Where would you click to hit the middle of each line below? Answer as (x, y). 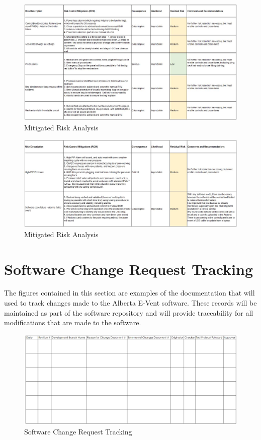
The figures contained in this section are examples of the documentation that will (129, 293)
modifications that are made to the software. (73, 322)
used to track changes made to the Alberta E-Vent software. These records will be (130, 303)
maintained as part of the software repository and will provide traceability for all (129, 312)
